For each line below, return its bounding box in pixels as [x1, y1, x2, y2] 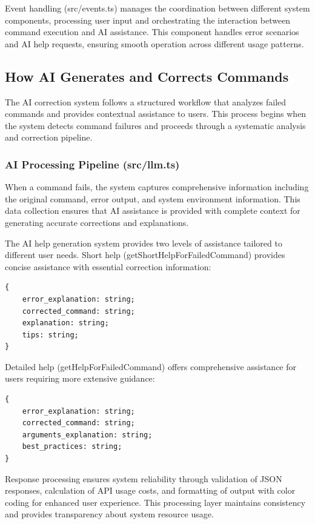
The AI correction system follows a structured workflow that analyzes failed [5, 95, 287, 108]
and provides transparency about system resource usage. [5, 508, 214, 520]
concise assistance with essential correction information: [5, 260, 211, 273]
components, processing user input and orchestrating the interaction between [5, 13, 291, 26]
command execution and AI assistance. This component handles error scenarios [5, 25, 299, 38]
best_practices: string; [22, 442, 122, 451]
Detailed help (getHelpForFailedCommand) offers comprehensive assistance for [5, 360, 296, 373]
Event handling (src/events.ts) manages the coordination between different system [5, 2, 310, 14]
